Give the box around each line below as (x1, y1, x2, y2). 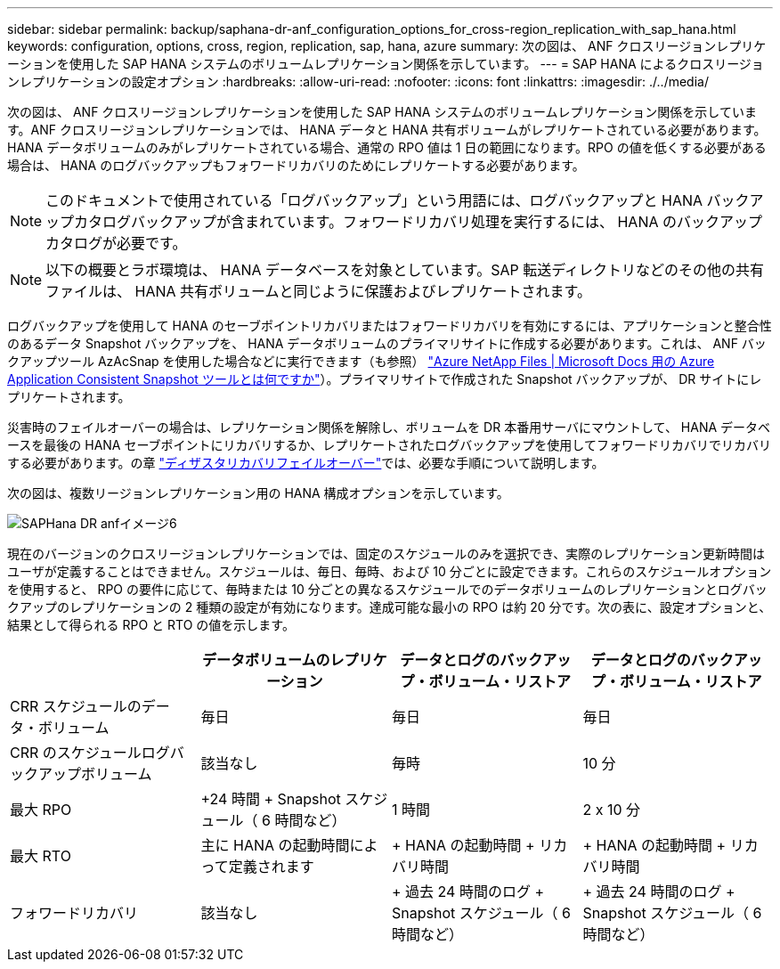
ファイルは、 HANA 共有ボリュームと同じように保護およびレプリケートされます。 (45, 282, 592, 300)
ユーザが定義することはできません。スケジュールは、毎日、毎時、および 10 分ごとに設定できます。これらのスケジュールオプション (7, 564, 772, 579)
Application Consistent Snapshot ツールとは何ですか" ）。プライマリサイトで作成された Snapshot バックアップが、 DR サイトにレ (7, 371, 762, 387)
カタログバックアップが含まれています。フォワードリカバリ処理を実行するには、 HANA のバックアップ (74, 213, 763, 231)
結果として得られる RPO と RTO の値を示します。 (7, 617, 295, 632)
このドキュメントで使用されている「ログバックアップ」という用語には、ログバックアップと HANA (45, 191, 703, 209)
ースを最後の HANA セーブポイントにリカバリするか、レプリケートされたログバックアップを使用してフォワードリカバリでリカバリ (7, 437, 771, 452)
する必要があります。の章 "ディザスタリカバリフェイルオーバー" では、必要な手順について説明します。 (7, 455, 605, 470)
